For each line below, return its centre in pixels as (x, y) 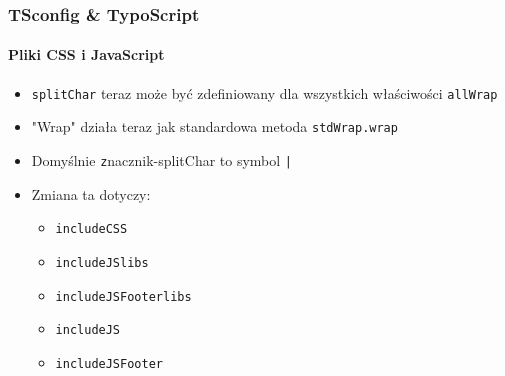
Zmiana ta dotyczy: (91, 193)
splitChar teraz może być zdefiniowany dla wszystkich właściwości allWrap (264, 92)
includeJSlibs (102, 262)
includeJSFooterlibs (123, 296)
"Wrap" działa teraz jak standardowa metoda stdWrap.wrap (214, 126)
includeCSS (91, 229)
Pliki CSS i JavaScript (86, 54)
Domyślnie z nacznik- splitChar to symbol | (162, 159)
